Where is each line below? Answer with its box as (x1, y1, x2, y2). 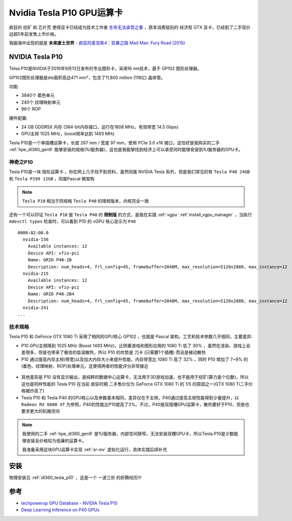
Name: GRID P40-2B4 (27, 291, 75, 297)
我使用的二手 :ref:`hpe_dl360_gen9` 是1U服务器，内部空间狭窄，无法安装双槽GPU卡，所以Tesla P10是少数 (22, 431, 234, 437)
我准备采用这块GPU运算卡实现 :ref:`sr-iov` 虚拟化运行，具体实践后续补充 (22, 446, 168, 452)
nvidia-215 (22, 270, 49, 276)
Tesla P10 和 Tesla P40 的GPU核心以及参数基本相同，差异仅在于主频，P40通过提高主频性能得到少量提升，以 (21, 395, 239, 401)
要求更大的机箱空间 (21, 408, 60, 414)
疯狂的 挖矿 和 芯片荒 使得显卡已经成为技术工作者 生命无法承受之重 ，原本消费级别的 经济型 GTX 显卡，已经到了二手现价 (9, 24, 251, 30)
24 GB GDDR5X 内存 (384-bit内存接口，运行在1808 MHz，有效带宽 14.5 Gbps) (21, 124, 179, 130)
